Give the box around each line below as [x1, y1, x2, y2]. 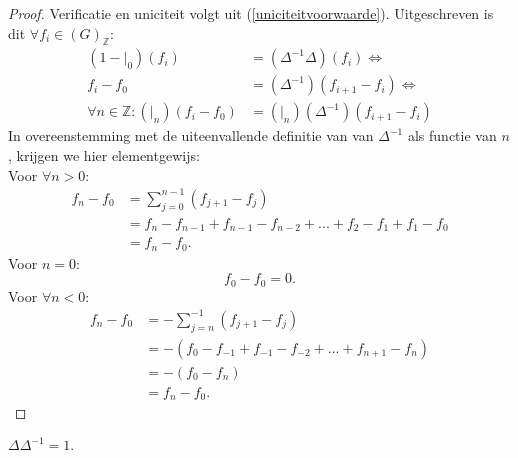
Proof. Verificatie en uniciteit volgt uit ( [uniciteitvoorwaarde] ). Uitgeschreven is [8, 3, 494, 23]
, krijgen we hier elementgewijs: [8, 145, 200, 166]
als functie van [407, 125, 497, 146]
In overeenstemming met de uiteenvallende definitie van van [8, 125, 374, 146]
